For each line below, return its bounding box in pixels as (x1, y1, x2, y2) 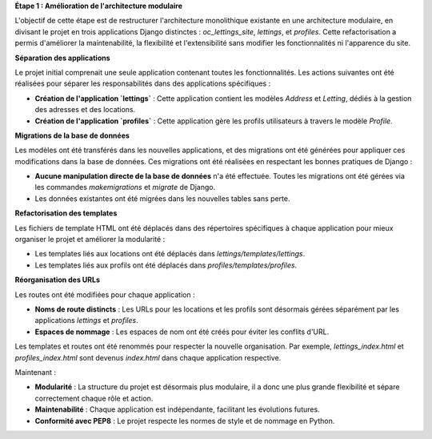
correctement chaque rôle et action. (34, 393, 154, 403)
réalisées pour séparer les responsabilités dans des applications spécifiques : (14, 79, 271, 88)
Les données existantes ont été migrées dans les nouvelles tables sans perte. (34, 193, 290, 203)
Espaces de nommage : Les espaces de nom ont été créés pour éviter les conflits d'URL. (34, 327, 330, 336)
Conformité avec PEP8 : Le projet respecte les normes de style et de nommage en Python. (34, 416, 335, 425)
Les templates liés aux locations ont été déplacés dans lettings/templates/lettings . (34, 249, 306, 259)
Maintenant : (14, 367, 56, 377)
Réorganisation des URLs (14, 275, 100, 284)
